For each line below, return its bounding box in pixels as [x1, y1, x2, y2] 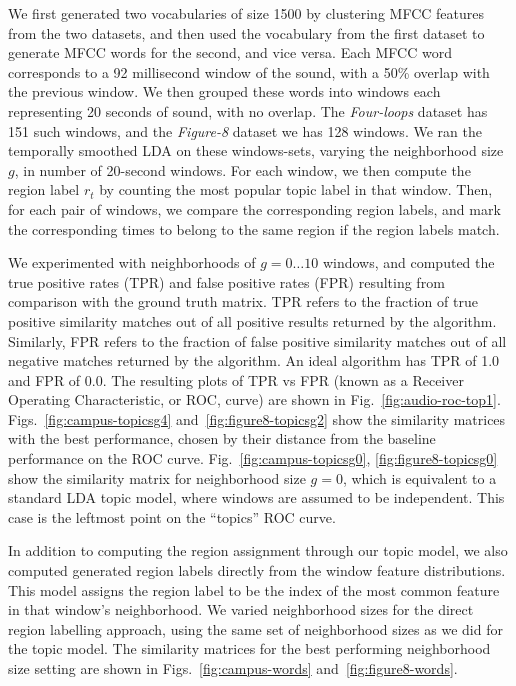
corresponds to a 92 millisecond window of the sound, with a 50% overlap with [8, 61, 490, 82]
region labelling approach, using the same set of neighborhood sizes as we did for [8, 618, 503, 639]
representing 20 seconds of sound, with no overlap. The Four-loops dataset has [8, 100, 488, 121]
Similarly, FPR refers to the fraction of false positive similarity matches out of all [8, 330, 507, 351]
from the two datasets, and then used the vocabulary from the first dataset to [8, 22, 485, 43]
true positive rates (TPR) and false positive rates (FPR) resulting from [8, 271, 445, 292]
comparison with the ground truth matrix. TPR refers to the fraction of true [8, 291, 478, 312]
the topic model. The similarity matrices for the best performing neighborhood [8, 638, 491, 659]
